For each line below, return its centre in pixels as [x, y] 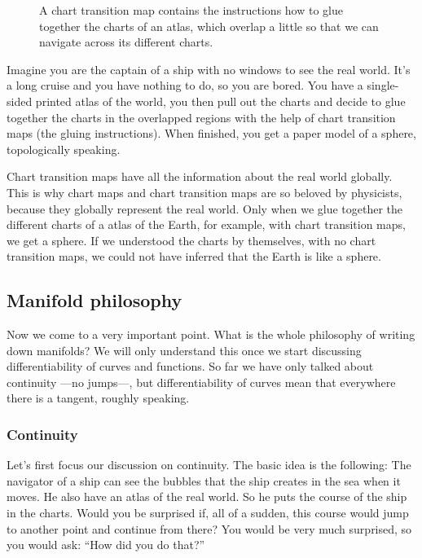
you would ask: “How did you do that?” [106, 545]
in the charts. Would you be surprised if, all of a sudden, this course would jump [208, 513]
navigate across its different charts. [126, 42]
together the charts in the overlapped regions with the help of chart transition [201, 117]
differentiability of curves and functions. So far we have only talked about [190, 366]
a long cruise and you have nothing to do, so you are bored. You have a [185, 85]
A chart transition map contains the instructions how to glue [191, 10]
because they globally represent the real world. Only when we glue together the [205, 208]
